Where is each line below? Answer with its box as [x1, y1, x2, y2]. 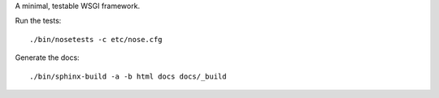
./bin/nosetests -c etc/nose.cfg [29, 35, 163, 44]
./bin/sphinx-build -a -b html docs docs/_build [29, 71, 227, 81]
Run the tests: [15, 16, 62, 26]
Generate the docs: [15, 53, 80, 62]
